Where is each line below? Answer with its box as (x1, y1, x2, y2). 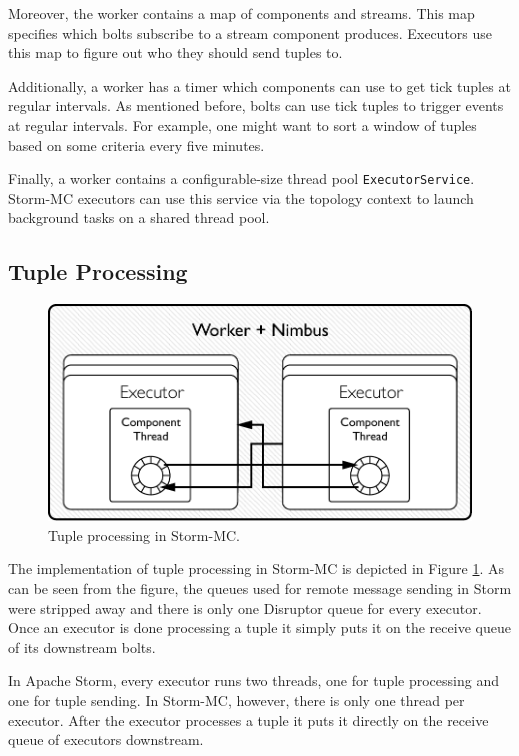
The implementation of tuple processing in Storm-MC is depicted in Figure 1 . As (8, 558, 505, 579)
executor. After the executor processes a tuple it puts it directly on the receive (8, 709, 489, 730)
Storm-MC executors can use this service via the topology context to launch (8, 187, 474, 208)
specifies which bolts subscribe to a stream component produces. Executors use (8, 22, 493, 43)
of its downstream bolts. (8, 636, 156, 657)
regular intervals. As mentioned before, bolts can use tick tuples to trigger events (8, 95, 504, 116)
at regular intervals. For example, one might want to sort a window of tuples (8, 114, 477, 135)
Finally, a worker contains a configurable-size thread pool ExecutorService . (8, 168, 475, 189)
